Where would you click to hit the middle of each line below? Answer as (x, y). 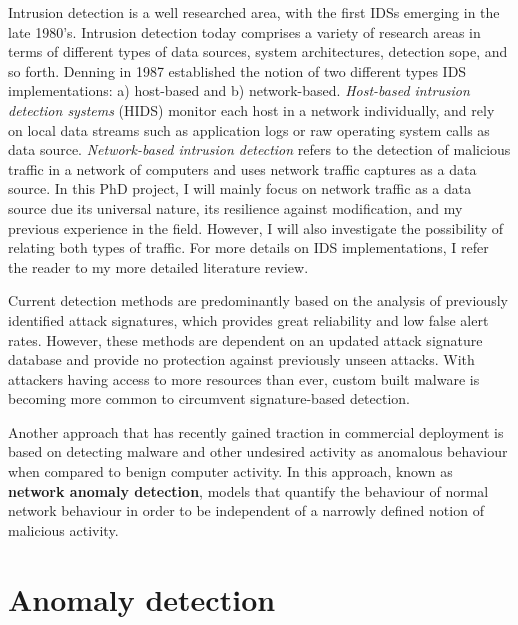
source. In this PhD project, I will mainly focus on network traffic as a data (240, 188)
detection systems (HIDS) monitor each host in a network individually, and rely (251, 109)
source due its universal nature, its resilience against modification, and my (235, 207)
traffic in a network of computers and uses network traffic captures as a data (242, 168)
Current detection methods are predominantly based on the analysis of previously (258, 300)
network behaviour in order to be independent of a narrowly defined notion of (246, 510)
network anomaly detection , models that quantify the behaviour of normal (248, 490)
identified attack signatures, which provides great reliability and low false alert (248, 319)
